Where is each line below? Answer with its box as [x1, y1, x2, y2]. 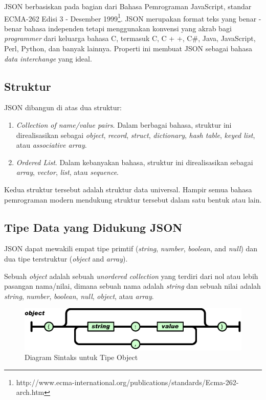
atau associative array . [16, 139, 87, 150]
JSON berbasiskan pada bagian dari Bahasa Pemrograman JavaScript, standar [4, 1, 252, 11]
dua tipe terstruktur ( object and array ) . [4, 253, 128, 264]
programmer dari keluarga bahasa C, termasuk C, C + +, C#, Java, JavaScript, [4, 33, 256, 44]
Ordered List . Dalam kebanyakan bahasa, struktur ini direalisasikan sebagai [16, 156, 253, 167]
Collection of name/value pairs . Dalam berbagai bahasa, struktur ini [16, 119, 232, 130]
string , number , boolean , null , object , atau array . [4, 290, 154, 301]
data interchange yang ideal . [4, 53, 92, 64]
